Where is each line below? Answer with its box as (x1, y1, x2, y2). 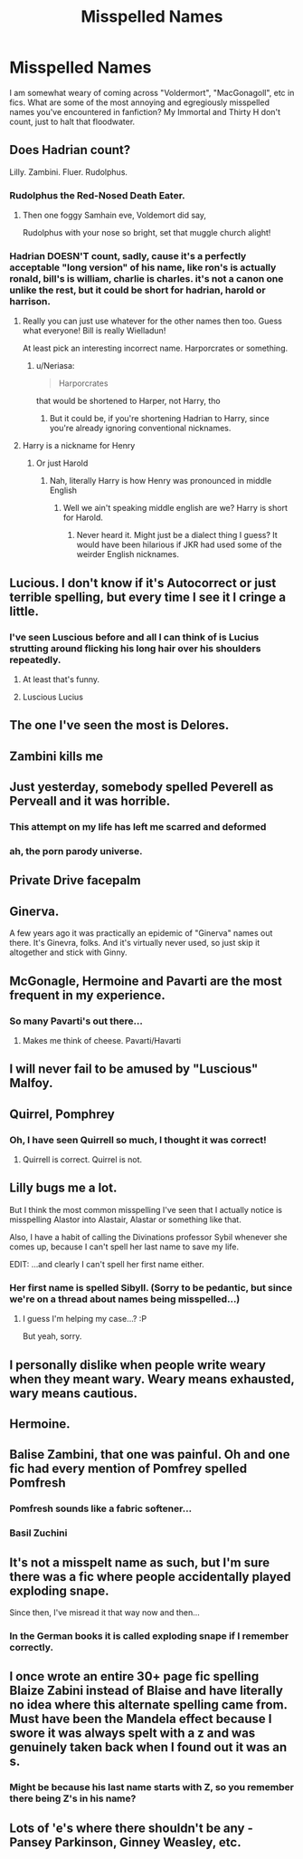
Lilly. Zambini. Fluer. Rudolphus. (9, 166, 128, 178)
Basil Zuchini (9, 1527, 68, 1539)
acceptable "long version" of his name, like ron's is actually (9, 261, 277, 274)
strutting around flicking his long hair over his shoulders (9, 641, 261, 654)
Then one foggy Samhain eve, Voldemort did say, (22, 210, 206, 221)
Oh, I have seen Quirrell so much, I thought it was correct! (9, 1133, 267, 1146)
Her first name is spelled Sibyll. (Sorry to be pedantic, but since (9, 1281, 293, 1294)
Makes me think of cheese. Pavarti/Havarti (22, 1035, 182, 1045)
